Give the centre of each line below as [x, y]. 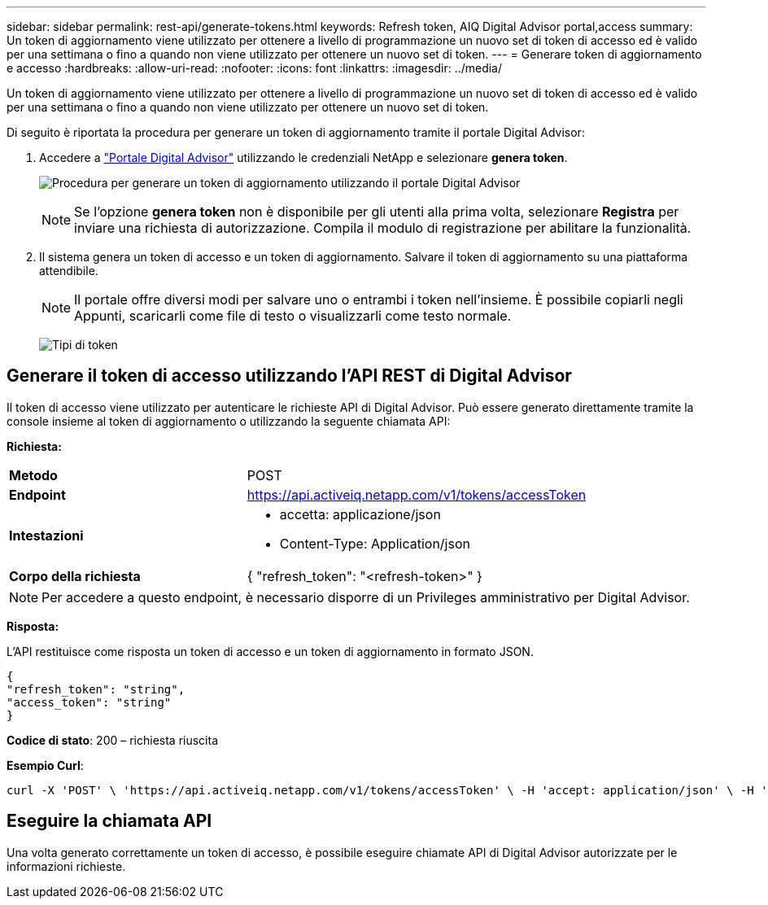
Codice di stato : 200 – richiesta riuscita [113, 740]
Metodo [33, 475]
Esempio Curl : [45, 765]
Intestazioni [46, 535]
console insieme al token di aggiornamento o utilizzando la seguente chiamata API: [229, 421]
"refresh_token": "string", [96, 689]
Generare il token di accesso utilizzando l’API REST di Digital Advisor [289, 376]
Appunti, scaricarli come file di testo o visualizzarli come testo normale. [293, 316]
